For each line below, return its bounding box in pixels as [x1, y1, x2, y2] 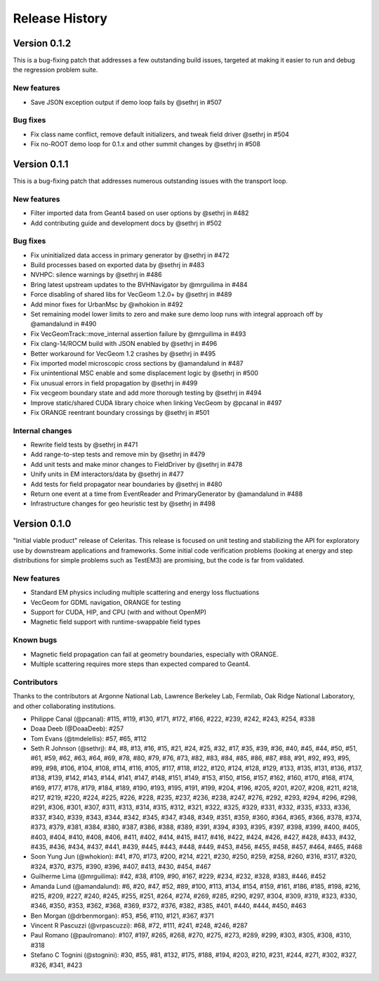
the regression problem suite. [13, 65, 98, 74]
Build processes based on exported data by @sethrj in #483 [30, 261, 205, 269]
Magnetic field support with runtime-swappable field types [30, 617, 201, 626]
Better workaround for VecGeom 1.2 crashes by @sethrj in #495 [30, 349, 216, 358]
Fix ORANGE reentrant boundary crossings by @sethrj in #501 [30, 408, 210, 416]
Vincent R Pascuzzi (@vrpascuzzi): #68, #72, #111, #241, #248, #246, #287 [30, 921, 248, 930]
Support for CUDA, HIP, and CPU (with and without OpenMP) [30, 608, 207, 617]
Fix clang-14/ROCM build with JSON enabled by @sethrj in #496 [30, 340, 218, 348]
